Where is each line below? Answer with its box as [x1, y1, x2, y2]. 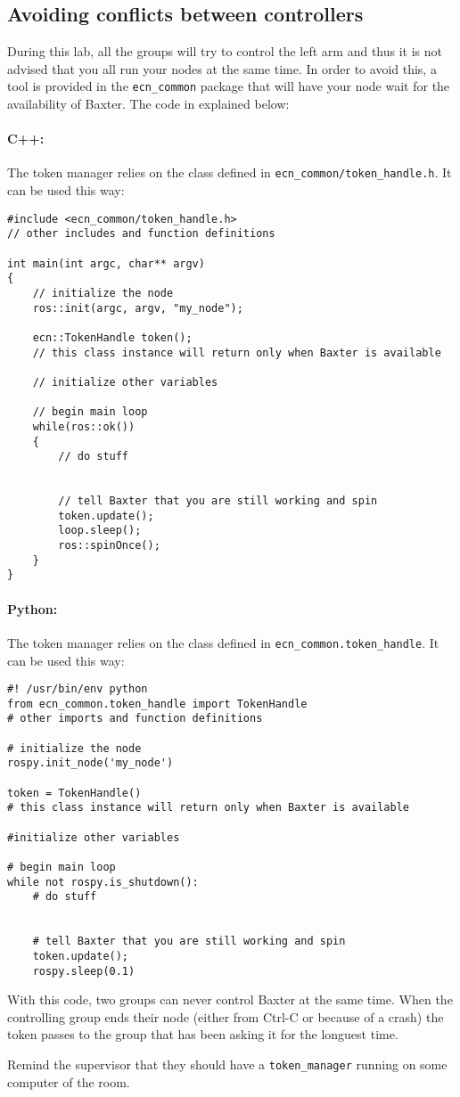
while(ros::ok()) [32, 420, 136, 433]
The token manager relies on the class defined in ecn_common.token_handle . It [7, 633, 439, 651]
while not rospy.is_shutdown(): [7, 875, 199, 888]
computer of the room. [7, 1072, 130, 1091]
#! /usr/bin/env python [7, 683, 148, 696]
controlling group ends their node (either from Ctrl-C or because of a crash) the [7, 1007, 444, 1026]
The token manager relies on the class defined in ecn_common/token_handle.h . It [7, 163, 452, 182]
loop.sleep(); [58, 524, 142, 537]
